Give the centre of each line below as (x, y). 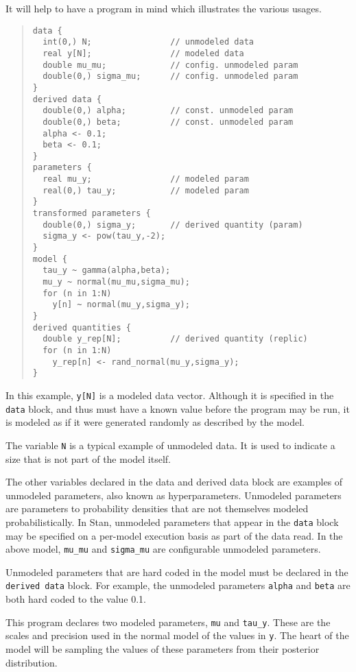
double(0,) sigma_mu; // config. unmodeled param (170, 76)
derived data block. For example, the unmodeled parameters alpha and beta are (178, 585)
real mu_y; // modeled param (146, 179)
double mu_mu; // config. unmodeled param (170, 65)
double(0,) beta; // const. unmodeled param (168, 122)
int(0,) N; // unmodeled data (148, 42)
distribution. (32, 662)
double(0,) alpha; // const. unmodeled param (168, 111)
